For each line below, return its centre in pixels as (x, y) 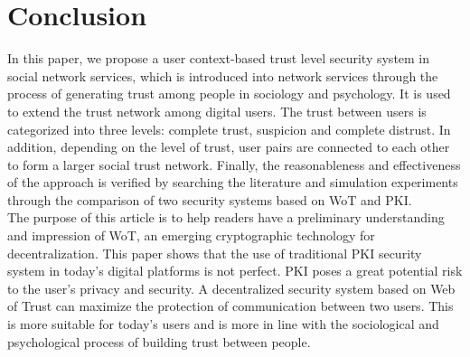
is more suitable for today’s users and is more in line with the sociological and (223, 324)
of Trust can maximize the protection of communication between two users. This (230, 306)
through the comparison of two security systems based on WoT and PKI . (210, 199)
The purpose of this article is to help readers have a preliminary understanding (226, 217)
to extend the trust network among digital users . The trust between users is (217, 111)
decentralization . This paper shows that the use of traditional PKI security (215, 253)
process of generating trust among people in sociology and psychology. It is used (229, 94)
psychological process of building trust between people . (159, 341)
